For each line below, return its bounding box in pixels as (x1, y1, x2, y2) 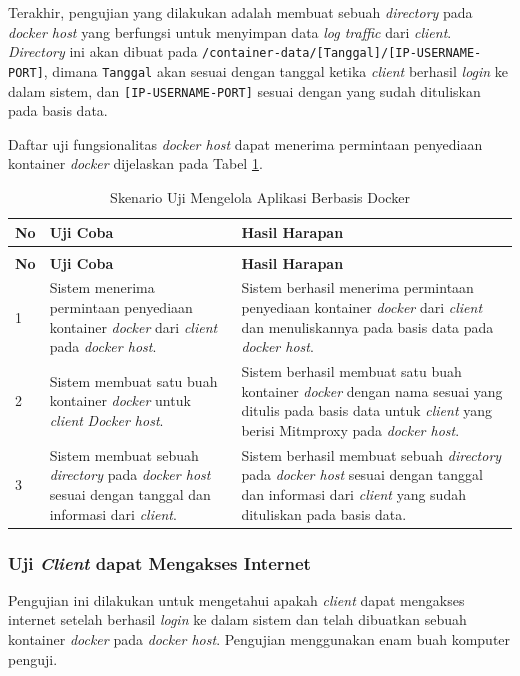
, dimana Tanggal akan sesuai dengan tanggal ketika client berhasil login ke (43, 60, 509, 81)
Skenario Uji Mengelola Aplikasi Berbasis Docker (110, 186, 410, 207)
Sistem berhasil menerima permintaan (241, 277, 474, 298)
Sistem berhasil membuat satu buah (241, 361, 462, 382)
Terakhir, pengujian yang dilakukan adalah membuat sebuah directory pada (8, 2, 473, 22)
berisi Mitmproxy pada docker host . (241, 419, 460, 440)
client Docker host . (49, 410, 164, 431)
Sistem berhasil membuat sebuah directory (241, 444, 502, 465)
